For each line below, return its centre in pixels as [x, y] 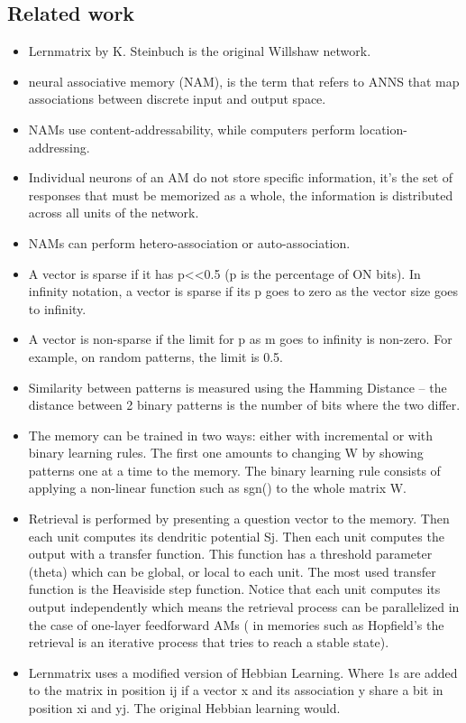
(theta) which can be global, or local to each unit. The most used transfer [232, 571]
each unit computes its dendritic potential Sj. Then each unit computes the [236, 536]
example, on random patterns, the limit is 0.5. [155, 356]
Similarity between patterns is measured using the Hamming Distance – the [238, 387]
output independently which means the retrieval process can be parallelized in [244, 607]
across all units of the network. [114, 213]
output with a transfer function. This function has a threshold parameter [230, 554]
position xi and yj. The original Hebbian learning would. [184, 708]
